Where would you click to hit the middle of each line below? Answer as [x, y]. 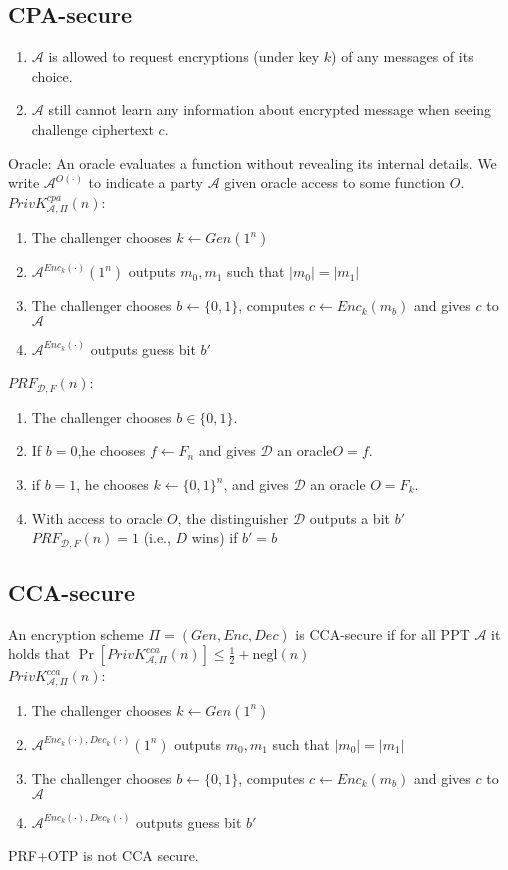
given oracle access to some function [335, 182]
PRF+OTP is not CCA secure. [103, 855]
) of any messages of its [402, 56]
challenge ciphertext [92, 128]
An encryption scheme [76, 633]
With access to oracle [97, 517]
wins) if [214, 537]
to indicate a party [145, 182]
